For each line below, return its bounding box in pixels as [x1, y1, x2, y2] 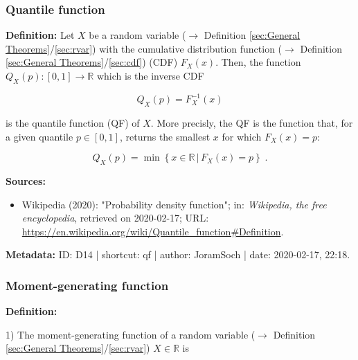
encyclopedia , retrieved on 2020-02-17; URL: [21, 210, 209, 225]
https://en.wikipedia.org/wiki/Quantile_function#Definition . [21, 224, 284, 238]
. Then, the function [215, 55, 301, 69]
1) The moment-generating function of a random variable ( [6, 327, 256, 341]
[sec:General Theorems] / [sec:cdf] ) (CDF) [6, 55, 178, 69]
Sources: [6, 174, 46, 188]
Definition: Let [6, 28, 75, 42]
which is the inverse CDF [96, 69, 204, 82]
